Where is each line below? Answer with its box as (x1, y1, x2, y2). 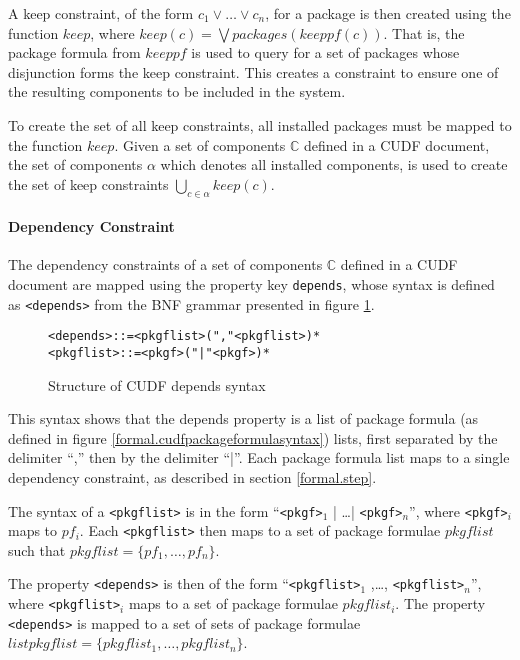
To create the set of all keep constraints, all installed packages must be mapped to (8, 114, 512, 135)
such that (8, 539, 66, 560)
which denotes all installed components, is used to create (160, 154, 508, 175)
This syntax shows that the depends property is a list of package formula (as (8, 408, 479, 429)
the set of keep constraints (8, 173, 169, 194)
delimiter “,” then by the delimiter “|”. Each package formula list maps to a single (8, 447, 510, 468)
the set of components (8, 154, 143, 175)
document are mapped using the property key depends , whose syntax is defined (8, 273, 495, 294)
